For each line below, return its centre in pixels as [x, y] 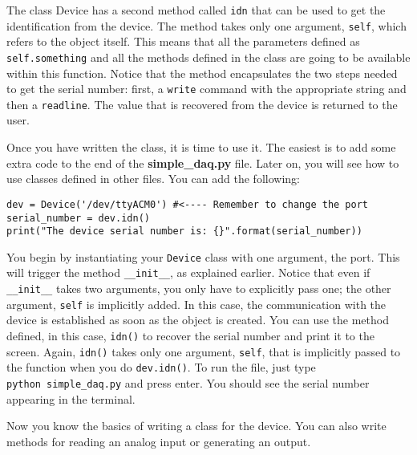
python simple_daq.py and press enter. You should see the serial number [188, 383]
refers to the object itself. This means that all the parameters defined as [183, 41]
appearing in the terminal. [71, 398]
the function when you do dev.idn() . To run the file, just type [161, 367]
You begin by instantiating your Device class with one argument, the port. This [203, 256]
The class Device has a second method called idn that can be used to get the [196, 10]
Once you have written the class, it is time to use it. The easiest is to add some [201, 147]
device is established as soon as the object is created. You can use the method [198, 320]
